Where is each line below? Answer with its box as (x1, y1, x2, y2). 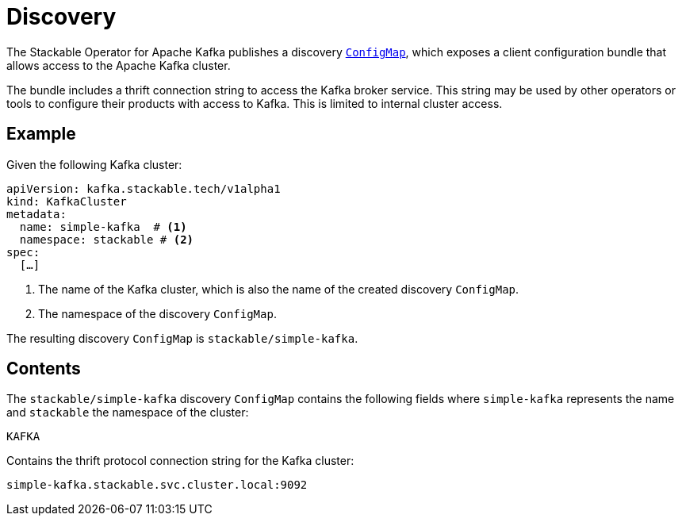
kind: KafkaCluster (6, 194, 127, 208)
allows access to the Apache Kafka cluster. (6, 58, 231, 72)
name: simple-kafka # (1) (19, 220, 187, 233)
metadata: (6, 207, 67, 221)
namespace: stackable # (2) (19, 232, 194, 246)
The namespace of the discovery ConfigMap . (38, 306, 277, 320)
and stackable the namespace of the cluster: (6, 405, 249, 420)
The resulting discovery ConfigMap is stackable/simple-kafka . (6, 331, 358, 345)
